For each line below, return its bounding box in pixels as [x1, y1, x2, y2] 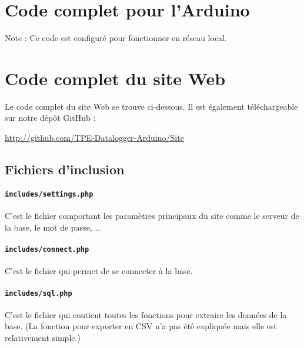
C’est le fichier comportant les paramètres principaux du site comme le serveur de [5, 210, 299, 222]
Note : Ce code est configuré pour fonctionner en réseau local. [5, 32, 227, 44]
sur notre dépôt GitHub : [5, 112, 96, 124]
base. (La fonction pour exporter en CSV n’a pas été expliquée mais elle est [5, 320, 277, 332]
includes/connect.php [5, 245, 89, 254]
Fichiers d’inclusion [5, 160, 125, 178]
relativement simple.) [5, 331, 81, 343]
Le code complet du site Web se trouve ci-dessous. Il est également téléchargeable [5, 100, 298, 112]
